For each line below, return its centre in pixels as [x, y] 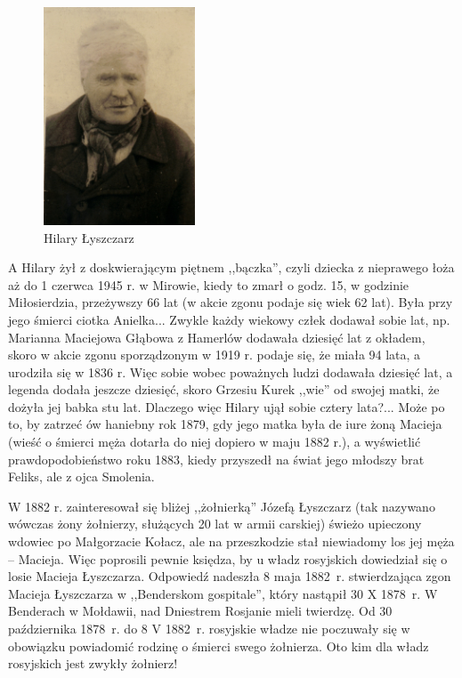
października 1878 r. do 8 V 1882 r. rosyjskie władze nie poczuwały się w [209, 628]
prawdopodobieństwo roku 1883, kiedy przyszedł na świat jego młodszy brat [216, 459]
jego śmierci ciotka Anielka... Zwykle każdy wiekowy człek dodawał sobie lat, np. [229, 319]
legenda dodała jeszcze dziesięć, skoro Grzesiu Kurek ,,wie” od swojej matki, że [224, 389]
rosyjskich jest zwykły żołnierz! [93, 663]
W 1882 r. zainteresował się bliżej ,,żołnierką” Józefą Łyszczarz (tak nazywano [222, 506]
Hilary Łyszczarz [89, 237]
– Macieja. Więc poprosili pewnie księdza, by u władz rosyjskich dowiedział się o [228, 558]
